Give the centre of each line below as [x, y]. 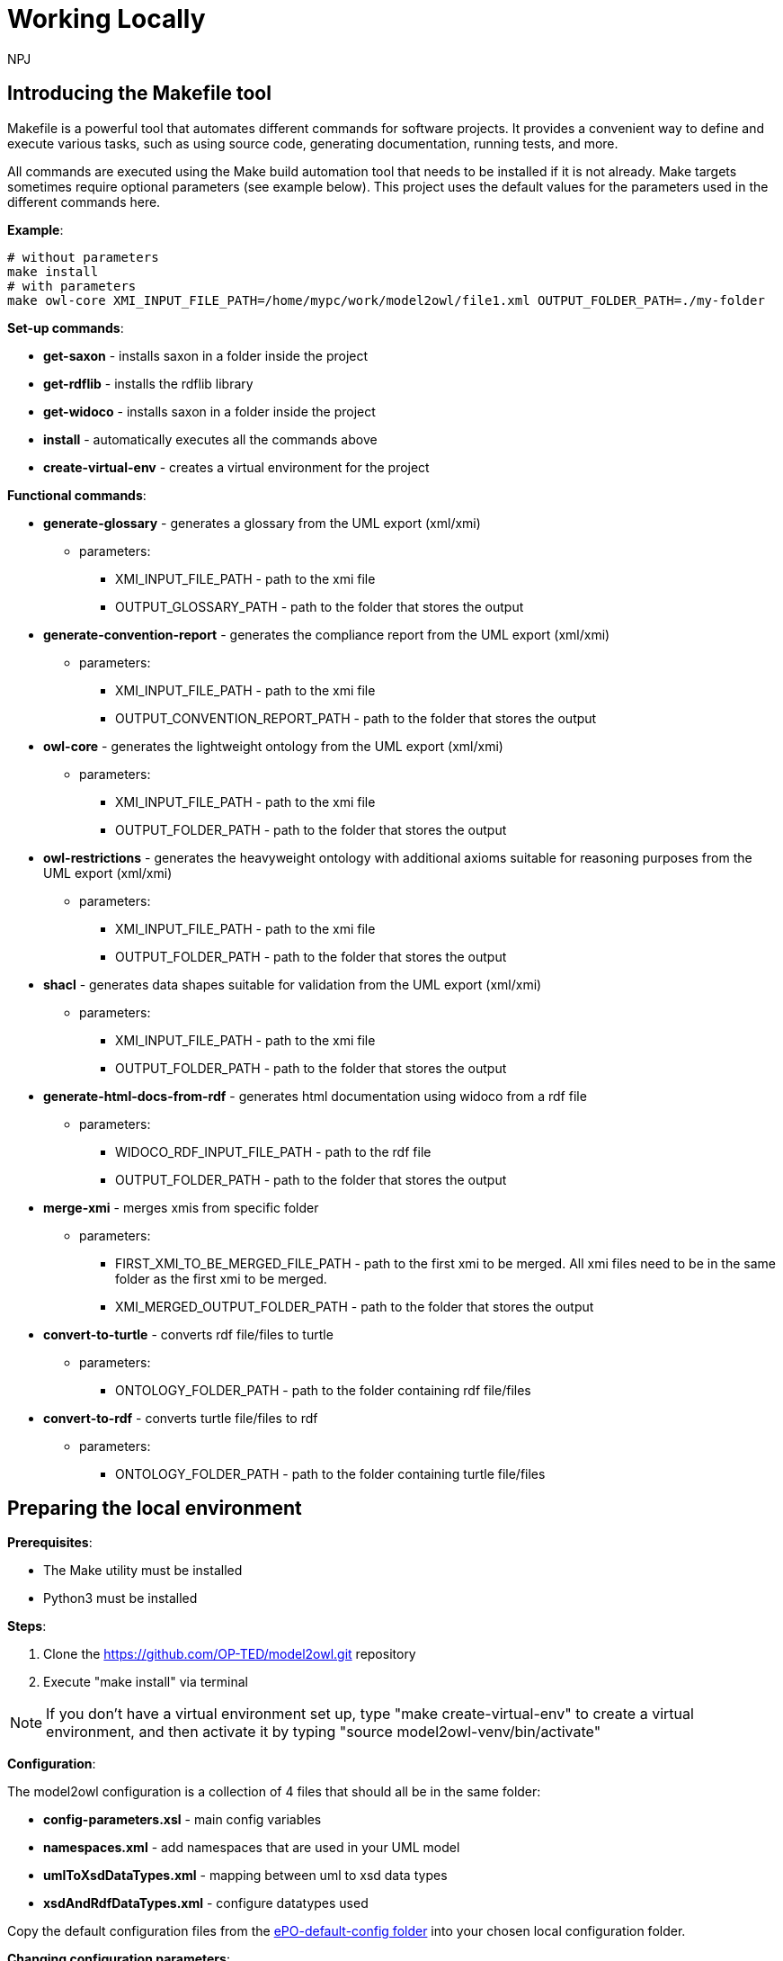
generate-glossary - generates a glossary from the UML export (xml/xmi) [262, 523]
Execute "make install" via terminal [146, 1682]
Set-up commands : [66, 327]
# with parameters [72, 286]
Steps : [27, 1626]
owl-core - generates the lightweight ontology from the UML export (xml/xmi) [273, 746]
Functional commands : [77, 495]
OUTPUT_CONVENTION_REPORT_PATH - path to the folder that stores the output [356, 718]
